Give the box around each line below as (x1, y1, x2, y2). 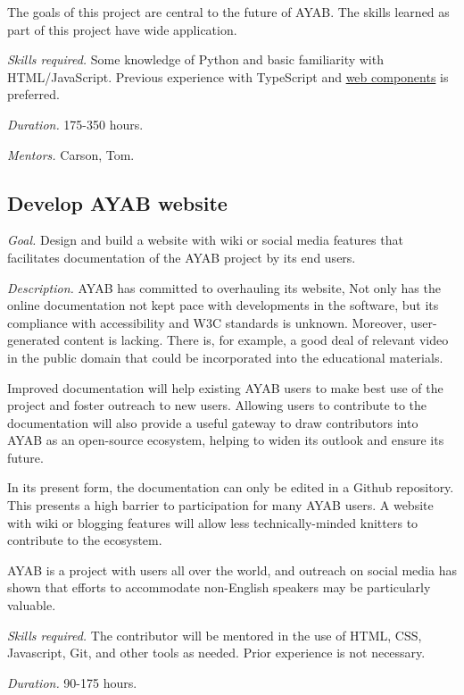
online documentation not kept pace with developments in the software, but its (7, 296, 439, 314)
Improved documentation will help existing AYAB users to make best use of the (7, 378, 443, 397)
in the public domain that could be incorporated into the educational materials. (7, 347, 443, 366)
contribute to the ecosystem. (7, 531, 162, 549)
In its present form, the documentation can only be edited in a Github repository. (7, 478, 454, 497)
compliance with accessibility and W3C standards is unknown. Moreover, (7, 313, 407, 331)
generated (7, 331, 61, 349)
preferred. (7, 85, 60, 104)
